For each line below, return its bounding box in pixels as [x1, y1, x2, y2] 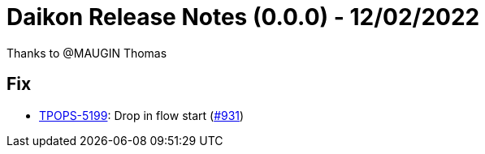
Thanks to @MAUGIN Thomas [6, 45, 167, 60]
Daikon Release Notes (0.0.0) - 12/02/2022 [6, 3, 480, 31]
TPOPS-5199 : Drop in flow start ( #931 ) [39, 108, 245, 122]
